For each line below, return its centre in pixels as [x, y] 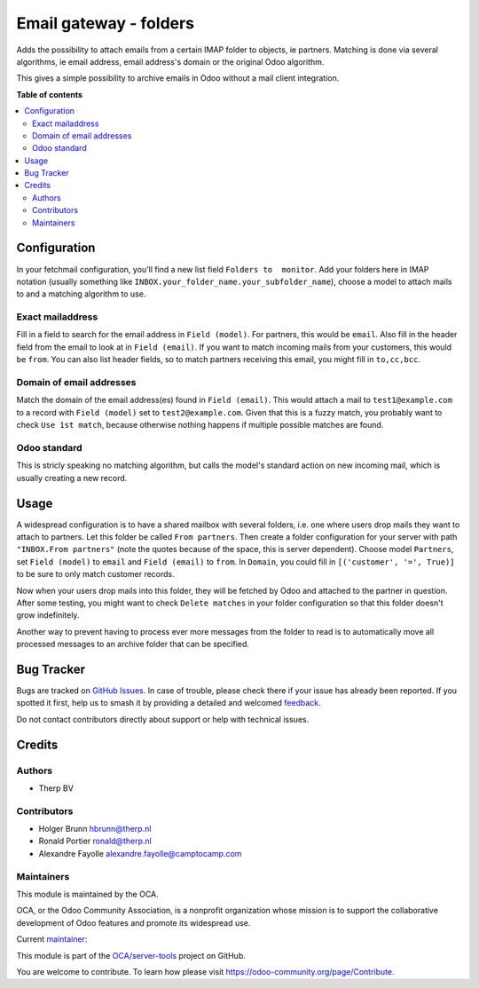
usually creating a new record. [72, 478]
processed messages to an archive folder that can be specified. [133, 644]
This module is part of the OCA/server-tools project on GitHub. [131, 955]
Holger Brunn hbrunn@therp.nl [95, 829]
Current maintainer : [52, 939]
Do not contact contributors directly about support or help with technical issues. [163, 719]
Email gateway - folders [106, 23]
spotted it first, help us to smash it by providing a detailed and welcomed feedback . [169, 703]
